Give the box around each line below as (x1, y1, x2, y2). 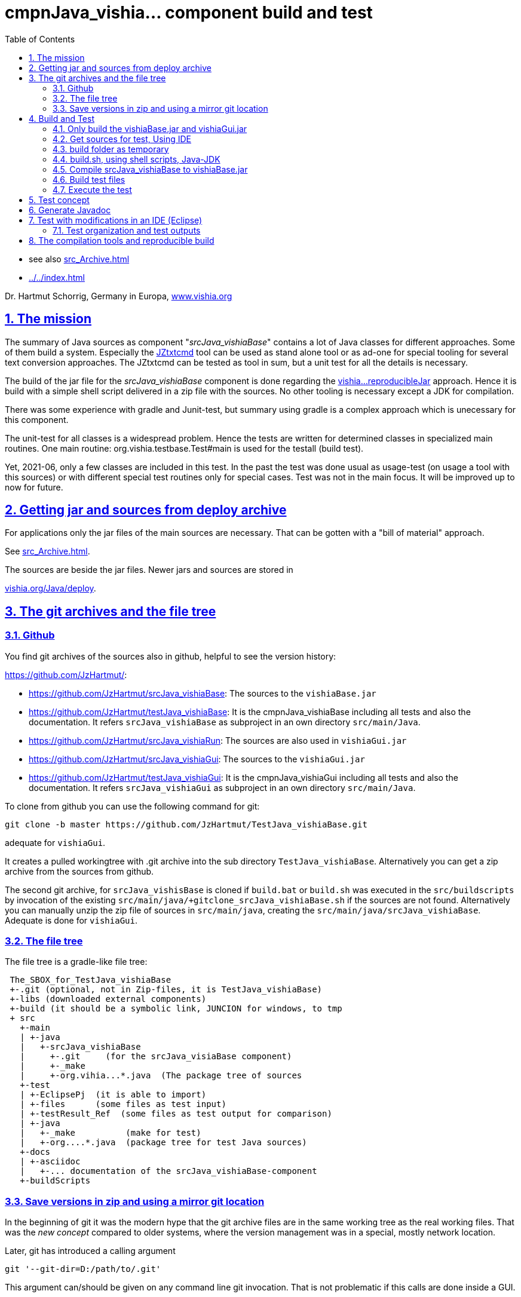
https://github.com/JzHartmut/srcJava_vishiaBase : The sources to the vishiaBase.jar (29, 688, 376, 698)
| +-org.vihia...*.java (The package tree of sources (20, 1071, 302, 1081)
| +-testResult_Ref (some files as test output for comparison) (20, 1109, 332, 1119)
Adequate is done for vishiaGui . (5, 915, 137, 925)
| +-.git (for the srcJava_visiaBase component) (20, 1051, 292, 1062)
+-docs (20, 1147, 50, 1157)
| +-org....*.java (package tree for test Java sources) (20, 1137, 307, 1148)
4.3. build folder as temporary (53, 143, 169, 154)
